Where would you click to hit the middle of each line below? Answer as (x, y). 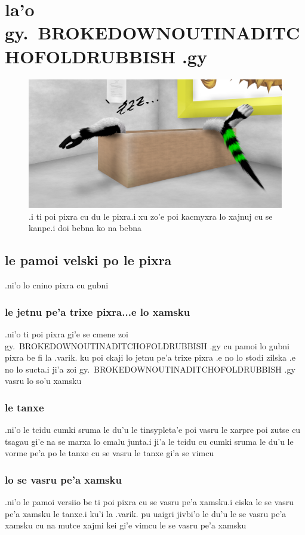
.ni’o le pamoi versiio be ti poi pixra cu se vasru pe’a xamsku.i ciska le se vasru (150, 502)
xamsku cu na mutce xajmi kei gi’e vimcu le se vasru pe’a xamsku (126, 525)
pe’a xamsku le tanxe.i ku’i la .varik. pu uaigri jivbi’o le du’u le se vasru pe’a (146, 513)
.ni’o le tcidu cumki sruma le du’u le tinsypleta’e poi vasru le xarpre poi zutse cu (153, 430)
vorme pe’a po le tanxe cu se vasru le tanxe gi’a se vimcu (110, 453)
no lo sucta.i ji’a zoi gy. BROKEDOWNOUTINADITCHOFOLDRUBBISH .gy (150, 369)
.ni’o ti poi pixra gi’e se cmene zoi (67, 334)
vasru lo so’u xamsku (43, 381)
